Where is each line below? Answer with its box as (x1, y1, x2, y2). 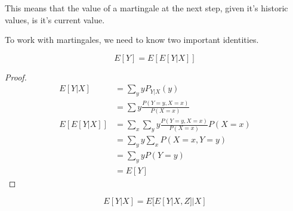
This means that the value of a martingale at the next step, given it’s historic (5, 2, 288, 14)
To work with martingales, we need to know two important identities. (5, 33, 259, 46)
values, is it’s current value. (5, 13, 105, 26)
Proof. (5, 70, 27, 83)
